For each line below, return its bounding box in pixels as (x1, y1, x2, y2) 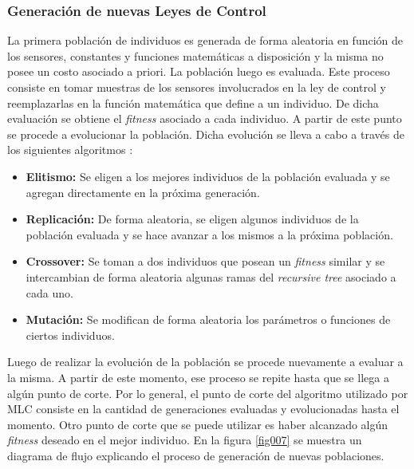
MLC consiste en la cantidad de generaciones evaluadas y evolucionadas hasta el (7, 400, 400, 417)
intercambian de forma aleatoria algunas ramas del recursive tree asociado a (26, 268, 396, 285)
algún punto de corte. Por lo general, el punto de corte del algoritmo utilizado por (7, 384, 408, 401)
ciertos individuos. (26, 326, 115, 343)
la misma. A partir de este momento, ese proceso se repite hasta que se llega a (7, 368, 389, 385)
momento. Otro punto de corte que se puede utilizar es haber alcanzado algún (7, 416, 388, 432)
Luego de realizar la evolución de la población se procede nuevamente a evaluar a (7, 353, 404, 370)
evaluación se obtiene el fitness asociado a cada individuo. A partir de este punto (7, 110, 402, 127)
